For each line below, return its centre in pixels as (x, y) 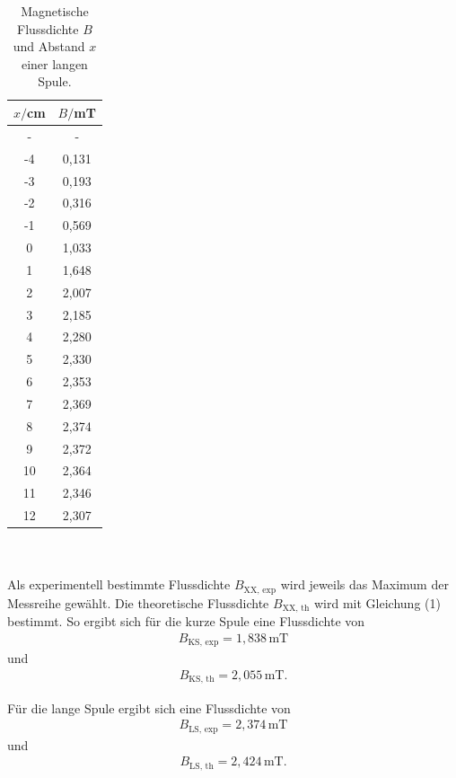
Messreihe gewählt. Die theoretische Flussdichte (138, 602)
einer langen (54, 63)
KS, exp (203, 643)
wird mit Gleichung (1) (377, 602)
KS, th (202, 680)
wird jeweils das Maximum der (364, 584)
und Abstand (49, 46)
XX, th (296, 609)
